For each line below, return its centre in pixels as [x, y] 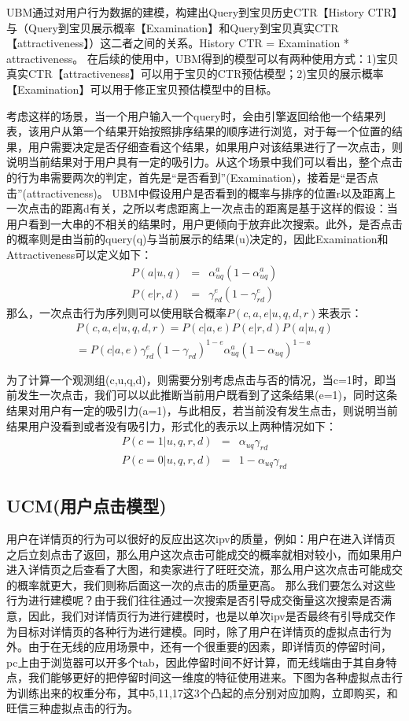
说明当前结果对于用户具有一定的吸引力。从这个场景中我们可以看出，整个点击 [204, 162]
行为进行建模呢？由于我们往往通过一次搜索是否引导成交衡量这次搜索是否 [193, 600]
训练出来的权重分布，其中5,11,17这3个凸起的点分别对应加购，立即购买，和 [207, 692]
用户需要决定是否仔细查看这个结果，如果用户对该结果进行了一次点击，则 [215, 146]
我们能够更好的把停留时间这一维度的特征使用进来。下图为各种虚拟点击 [210, 677]
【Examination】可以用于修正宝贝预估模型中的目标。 [142, 89]
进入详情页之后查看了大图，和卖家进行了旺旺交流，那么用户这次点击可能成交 [204, 569]
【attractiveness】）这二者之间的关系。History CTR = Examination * [178, 43]
